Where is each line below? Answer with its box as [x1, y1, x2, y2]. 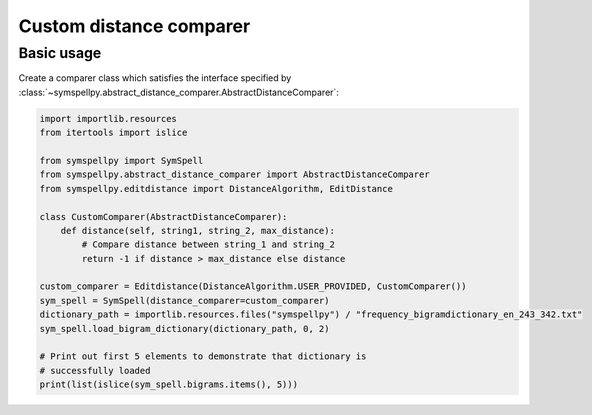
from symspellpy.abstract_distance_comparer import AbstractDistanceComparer [39, 169, 430, 180]
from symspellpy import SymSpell [39, 155, 204, 166]
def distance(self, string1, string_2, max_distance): [60, 225, 335, 236]
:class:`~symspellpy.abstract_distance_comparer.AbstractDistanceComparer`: [18, 86, 340, 98]
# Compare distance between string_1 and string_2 [81, 239, 335, 250]
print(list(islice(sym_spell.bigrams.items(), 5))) [39, 379, 299, 390]
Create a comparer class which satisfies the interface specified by [18, 72, 292, 84]
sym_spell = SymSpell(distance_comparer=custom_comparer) [39, 295, 330, 306]
